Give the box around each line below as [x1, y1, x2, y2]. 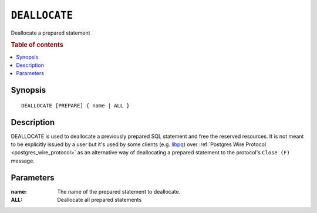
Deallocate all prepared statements [57, 197, 142, 204]
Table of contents [11, 41, 64, 49]
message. [11, 157, 35, 164]
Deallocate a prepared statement [11, 29, 90, 36]
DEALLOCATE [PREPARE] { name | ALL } [21, 102, 130, 109]
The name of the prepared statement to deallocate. [57, 188, 181, 195]
